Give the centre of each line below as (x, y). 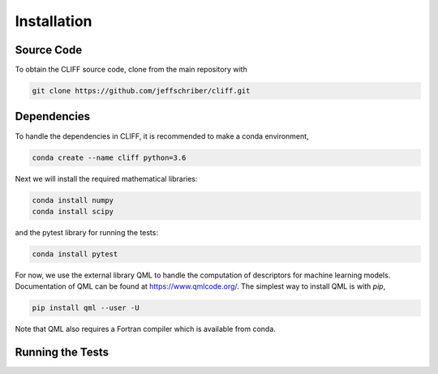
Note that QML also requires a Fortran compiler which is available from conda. (145, 329)
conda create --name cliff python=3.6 (109, 157)
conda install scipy (73, 211)
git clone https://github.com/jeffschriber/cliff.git (141, 91)
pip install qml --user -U (86, 308)
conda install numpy (73, 200)
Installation (54, 21)
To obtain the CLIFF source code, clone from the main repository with (131, 70)
